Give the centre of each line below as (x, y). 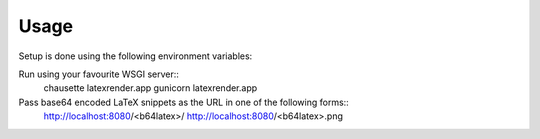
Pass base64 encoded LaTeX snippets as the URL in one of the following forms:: (183, 102)
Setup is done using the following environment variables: (135, 56)
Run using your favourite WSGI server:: (99, 74)
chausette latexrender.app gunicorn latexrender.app (150, 88)
